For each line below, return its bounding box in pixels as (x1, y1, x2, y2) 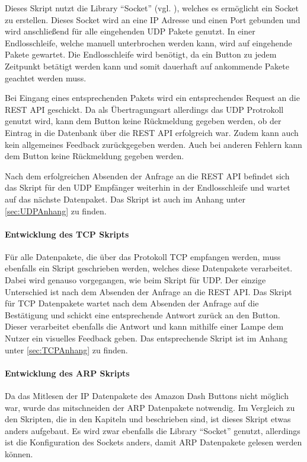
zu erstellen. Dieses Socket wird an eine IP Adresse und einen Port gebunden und (5, 13, 300, 26)
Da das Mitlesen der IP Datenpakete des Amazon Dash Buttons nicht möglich (5, 390, 289, 402)
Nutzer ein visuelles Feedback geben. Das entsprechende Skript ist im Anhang (5, 332, 287, 344)
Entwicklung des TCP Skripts (5, 227, 129, 240)
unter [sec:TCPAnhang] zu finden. (5, 343, 128, 356)
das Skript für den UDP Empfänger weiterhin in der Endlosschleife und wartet (5, 181, 290, 194)
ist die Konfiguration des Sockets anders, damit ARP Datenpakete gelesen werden (5, 436, 302, 448)
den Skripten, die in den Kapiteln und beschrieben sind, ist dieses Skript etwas (5, 413, 291, 425)
